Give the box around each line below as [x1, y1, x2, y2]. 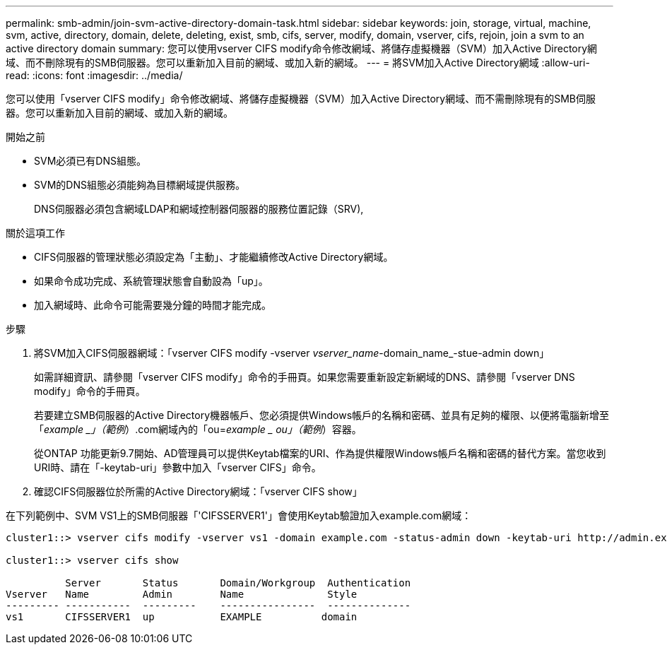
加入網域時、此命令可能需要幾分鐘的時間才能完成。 [34, 299, 271, 311]
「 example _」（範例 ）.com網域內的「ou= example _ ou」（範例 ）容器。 [34, 423, 362, 435]
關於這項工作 [6, 227, 65, 239]
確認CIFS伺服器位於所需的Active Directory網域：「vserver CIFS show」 [34, 485, 362, 497]
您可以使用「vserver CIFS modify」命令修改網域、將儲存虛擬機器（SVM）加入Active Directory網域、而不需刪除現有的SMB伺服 [6, 93, 596, 105]
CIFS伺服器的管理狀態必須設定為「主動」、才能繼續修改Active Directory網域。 [34, 251, 394, 263]
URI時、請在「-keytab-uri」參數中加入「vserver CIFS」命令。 [34, 461, 321, 473]
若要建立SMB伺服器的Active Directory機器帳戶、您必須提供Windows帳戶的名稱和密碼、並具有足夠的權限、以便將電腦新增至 [34, 409, 610, 421]
